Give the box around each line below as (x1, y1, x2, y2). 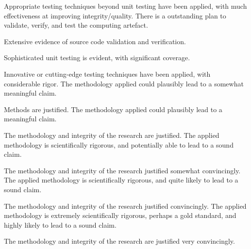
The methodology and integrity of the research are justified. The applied (4, 130, 219, 140)
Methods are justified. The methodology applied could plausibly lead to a (4, 104, 222, 114)
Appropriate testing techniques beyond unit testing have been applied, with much (4, 1, 247, 11)
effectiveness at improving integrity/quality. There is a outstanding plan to (4, 10, 226, 20)
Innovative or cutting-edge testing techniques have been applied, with (4, 68, 211, 79)
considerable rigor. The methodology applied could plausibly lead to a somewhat (4, 78, 244, 88)
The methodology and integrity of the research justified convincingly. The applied (4, 200, 247, 211)
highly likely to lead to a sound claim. (4, 219, 117, 230)
